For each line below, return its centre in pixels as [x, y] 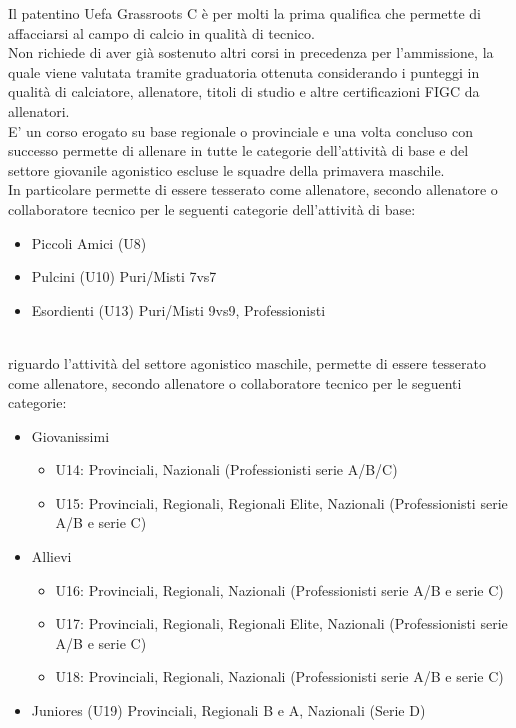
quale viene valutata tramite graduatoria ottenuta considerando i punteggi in [244, 71]
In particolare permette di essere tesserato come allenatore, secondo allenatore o [253, 189]
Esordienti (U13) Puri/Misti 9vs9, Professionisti [178, 309]
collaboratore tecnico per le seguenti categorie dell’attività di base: [212, 208]
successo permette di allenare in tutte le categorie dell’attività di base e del [238, 150]
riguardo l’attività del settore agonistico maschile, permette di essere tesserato [247, 362]
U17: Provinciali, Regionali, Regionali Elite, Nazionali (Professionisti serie [281, 623]
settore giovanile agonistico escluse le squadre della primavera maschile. [226, 169]
